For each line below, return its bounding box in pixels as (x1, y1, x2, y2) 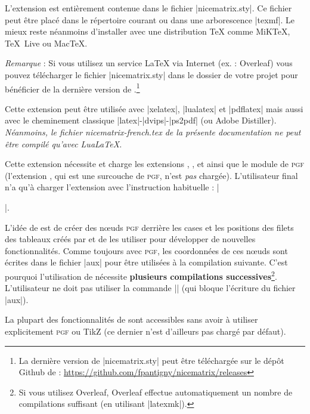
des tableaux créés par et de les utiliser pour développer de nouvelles (5, 233, 256, 245)
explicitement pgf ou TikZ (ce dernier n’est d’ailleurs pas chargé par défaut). (5, 325, 286, 337)
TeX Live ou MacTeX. (5, 36, 88, 49)
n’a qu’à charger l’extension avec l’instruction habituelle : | (5, 181, 219, 193)
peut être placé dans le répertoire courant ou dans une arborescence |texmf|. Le (5, 13, 295, 26)
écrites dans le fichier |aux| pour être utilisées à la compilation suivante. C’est (5, 256, 288, 268)
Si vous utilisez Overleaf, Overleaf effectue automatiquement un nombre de (18, 385, 293, 398)
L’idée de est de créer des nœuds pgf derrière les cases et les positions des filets (5, 221, 294, 233)
